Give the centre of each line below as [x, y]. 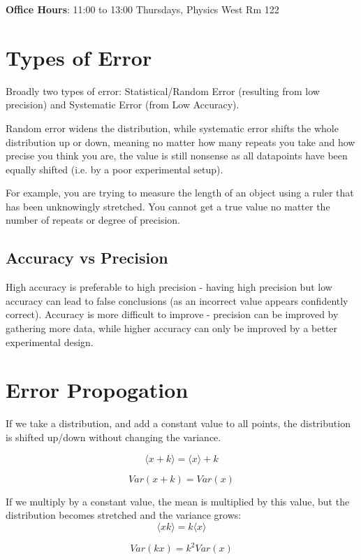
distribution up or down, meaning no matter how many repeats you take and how [180, 142]
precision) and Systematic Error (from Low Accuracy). [123, 105]
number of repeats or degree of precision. [93, 220]
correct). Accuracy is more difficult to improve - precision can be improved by [172, 314]
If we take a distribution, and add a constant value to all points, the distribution [178, 423]
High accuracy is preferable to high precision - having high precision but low [169, 287]
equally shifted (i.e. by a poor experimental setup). [115, 169]
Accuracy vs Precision [87, 258]
